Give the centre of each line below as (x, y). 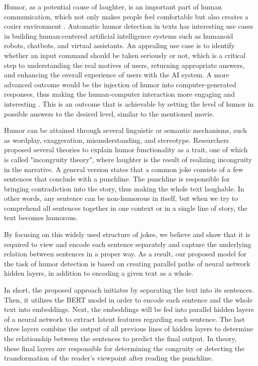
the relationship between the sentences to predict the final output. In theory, (120, 338)
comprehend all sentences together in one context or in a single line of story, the (126, 208)
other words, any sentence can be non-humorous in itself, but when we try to (121, 198)
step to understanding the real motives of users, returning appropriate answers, (124, 65)
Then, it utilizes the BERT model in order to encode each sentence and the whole (128, 299)
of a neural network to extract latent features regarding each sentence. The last (125, 319)
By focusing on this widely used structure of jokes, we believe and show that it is (127, 234)
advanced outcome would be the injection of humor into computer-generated (120, 84)
